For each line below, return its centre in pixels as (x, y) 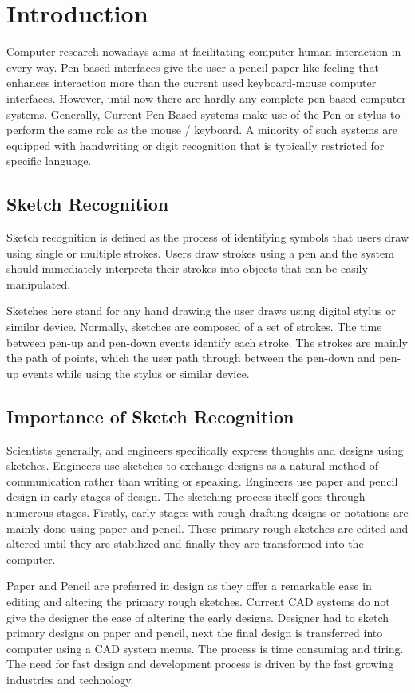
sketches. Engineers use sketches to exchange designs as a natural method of (193, 465)
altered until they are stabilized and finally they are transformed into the (185, 543)
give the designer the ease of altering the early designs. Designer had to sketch (198, 617)
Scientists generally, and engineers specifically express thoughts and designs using (205, 449)
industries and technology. (70, 679)
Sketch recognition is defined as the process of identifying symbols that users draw (207, 237)
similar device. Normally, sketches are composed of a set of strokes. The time (194, 327)
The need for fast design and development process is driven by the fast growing (200, 664)
